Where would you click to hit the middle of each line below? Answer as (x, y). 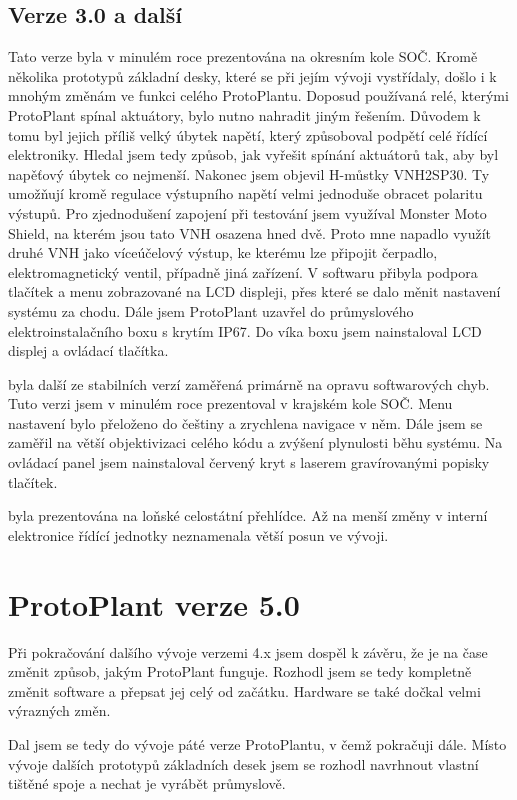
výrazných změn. (59, 710)
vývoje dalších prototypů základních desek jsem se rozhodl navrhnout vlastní (243, 763)
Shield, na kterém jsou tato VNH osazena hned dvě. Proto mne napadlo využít (250, 232)
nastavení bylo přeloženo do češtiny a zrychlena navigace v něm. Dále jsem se (245, 422)
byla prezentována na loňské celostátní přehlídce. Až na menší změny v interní (248, 515)
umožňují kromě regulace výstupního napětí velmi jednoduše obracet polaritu (245, 193)
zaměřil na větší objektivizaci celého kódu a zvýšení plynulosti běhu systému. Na (255, 442)
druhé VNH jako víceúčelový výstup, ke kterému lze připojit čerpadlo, (223, 252)
